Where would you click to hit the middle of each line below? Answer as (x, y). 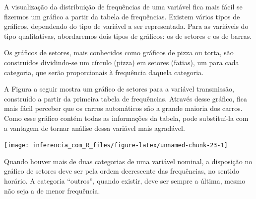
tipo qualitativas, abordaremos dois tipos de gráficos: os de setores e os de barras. (128, 36)
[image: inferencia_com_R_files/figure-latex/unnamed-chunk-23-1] (116, 146)
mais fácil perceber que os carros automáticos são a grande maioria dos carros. (123, 108)
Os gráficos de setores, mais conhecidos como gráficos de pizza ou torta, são (119, 52)
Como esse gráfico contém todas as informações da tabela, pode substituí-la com (126, 118)
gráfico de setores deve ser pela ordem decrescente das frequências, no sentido (122, 171)
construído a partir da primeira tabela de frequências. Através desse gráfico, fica (126, 98)
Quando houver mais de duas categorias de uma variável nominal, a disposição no (128, 161)
